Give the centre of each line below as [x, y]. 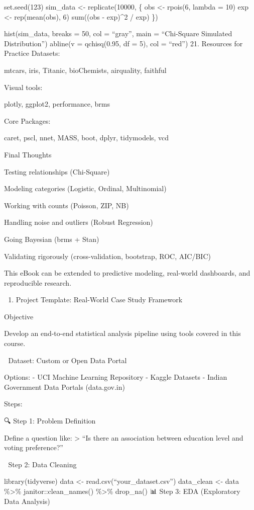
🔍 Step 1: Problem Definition [50, 421]
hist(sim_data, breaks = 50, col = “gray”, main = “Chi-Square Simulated [118, 33]
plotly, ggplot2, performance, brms [57, 104]
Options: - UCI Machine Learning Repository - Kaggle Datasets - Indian [116, 377]
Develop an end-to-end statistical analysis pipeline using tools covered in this [122, 333]
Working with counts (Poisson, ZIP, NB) [67, 205]
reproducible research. [38, 282]
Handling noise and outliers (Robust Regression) [79, 222]
